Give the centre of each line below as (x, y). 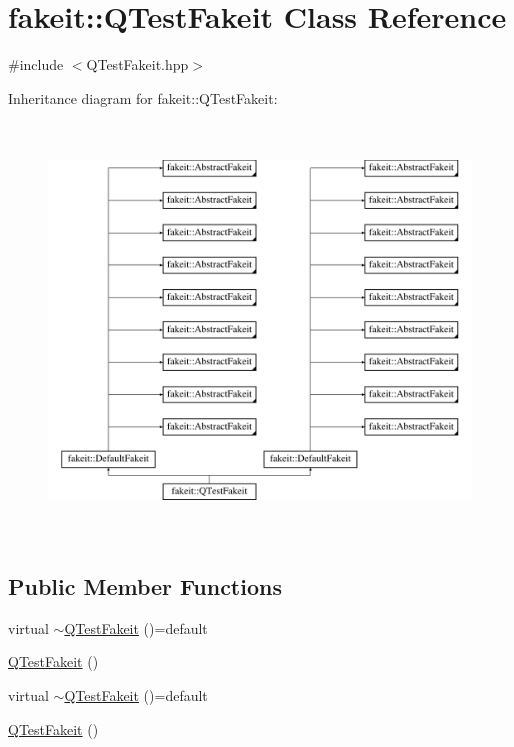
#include (36, 64)
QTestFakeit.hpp (137, 64)
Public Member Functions (145, 586)
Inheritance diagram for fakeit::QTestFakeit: (143, 97)
